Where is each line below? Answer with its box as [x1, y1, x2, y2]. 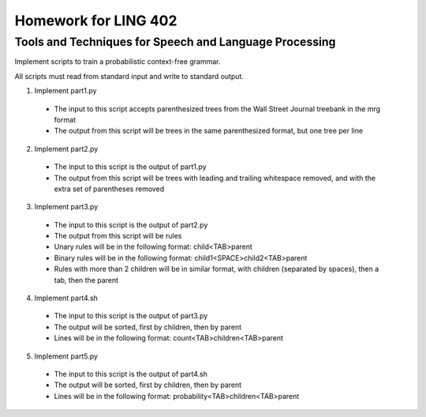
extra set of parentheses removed [54, 184, 165, 193]
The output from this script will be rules [54, 231, 182, 241]
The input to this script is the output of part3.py [54, 311, 208, 321]
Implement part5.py [34, 351, 99, 361]
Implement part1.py [34, 86, 97, 96]
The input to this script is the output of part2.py [54, 220, 208, 229]
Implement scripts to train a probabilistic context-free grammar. [14, 57, 221, 66]
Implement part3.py [34, 202, 99, 212]
